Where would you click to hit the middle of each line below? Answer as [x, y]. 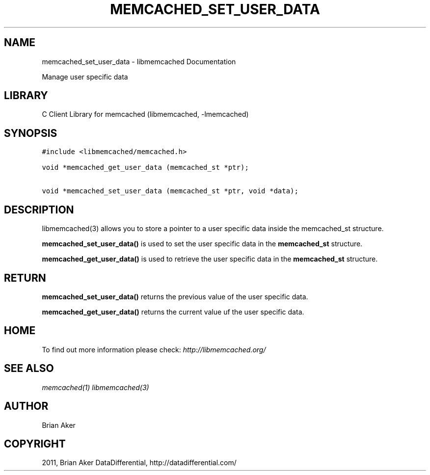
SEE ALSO [29, 369]
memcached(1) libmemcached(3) [95, 387]
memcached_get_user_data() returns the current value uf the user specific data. [173, 312]
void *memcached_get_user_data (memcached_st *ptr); [145, 168]
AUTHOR [26, 406]
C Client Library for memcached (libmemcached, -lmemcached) [145, 114]
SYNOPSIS [31, 133]
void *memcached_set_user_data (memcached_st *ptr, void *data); [170, 191]
